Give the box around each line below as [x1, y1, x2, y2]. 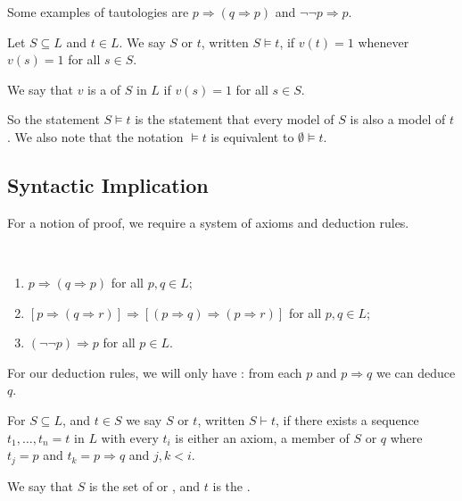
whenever [358, 32, 409, 51]
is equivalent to [210, 127, 294, 146]
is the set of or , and [88, 476, 201, 495]
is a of [87, 79, 121, 98]
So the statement [7, 110, 100, 129]
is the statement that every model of [135, 110, 334, 129]
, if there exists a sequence [275, 410, 419, 429]
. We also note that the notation [7, 127, 184, 146]
